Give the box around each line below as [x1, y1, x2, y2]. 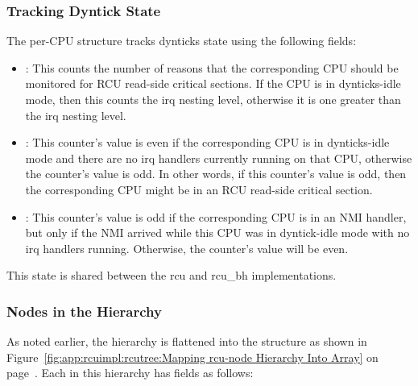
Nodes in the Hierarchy [6, 301, 162, 321]
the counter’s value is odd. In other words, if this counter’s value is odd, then [25, 165, 407, 182]
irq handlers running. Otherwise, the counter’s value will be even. [25, 239, 349, 256]
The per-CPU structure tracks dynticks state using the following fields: [6, 32, 357, 49]
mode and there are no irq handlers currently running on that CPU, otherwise [25, 149, 412, 166]
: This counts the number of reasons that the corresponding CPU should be [25, 59, 399, 76]
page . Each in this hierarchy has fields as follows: [6, 364, 254, 381]
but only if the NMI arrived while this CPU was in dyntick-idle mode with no [25, 224, 410, 241]
